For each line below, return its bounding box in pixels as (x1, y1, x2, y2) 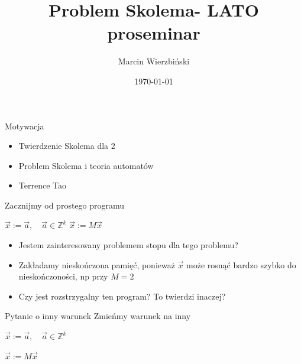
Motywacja (5, 119, 44, 132)
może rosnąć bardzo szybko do (186, 258, 296, 271)
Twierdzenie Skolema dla (18, 139, 109, 152)
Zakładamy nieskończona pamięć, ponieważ (18, 258, 175, 271)
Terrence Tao (18, 179, 66, 191)
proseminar (107, 21, 200, 45)
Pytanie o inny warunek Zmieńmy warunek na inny (5, 310, 191, 322)
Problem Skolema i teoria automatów (18, 159, 154, 171)
